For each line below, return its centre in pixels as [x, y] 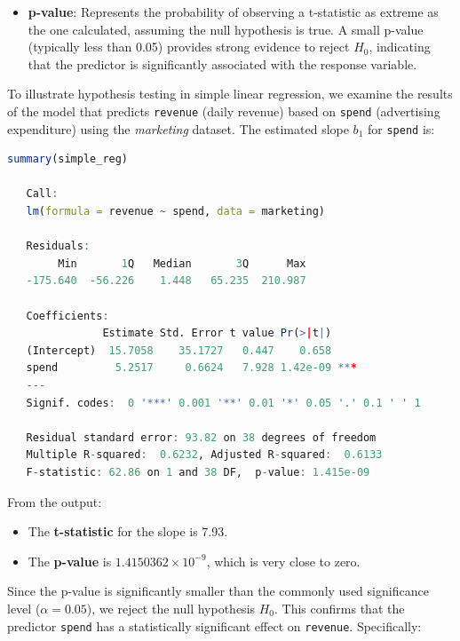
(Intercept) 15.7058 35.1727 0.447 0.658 [179, 350]
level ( [24, 608]
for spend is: [401, 128]
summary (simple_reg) [68, 159]
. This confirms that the [340, 608]
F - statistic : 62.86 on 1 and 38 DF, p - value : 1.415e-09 [198, 472]
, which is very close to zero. [283, 561]
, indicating [400, 47]
